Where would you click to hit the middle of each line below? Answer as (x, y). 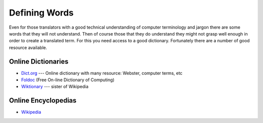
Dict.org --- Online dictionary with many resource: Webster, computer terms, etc (102, 73)
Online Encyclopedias (43, 100)
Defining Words (41, 13)
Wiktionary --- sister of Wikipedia (55, 87)
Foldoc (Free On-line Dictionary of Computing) (68, 80)
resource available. (28, 47)
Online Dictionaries (39, 61)
